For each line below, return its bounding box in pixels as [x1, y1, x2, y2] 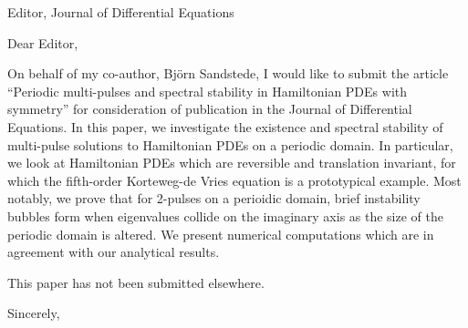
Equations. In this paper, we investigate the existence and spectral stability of [7, 117, 443, 136]
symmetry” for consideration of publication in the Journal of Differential [7, 99, 412, 118]
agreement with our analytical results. [7, 242, 220, 261]
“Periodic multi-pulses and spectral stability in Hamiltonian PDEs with [7, 81, 408, 100]
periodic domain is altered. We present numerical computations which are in [7, 224, 434, 243]
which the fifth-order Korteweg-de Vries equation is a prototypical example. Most [7, 170, 462, 190]
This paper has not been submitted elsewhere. [7, 272, 265, 292]
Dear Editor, [7, 33, 78, 52]
